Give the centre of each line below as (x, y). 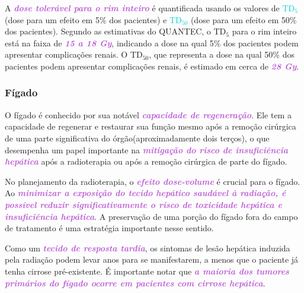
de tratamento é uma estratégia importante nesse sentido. (109, 228)
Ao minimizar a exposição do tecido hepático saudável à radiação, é (145, 193)
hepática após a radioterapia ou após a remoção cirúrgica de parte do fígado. (146, 161)
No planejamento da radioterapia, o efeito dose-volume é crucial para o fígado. (153, 181)
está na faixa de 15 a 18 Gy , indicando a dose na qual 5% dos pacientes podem (152, 42)
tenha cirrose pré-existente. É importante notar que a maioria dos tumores (147, 271)
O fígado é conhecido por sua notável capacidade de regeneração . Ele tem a (148, 114)
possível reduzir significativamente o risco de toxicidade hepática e (143, 204)
